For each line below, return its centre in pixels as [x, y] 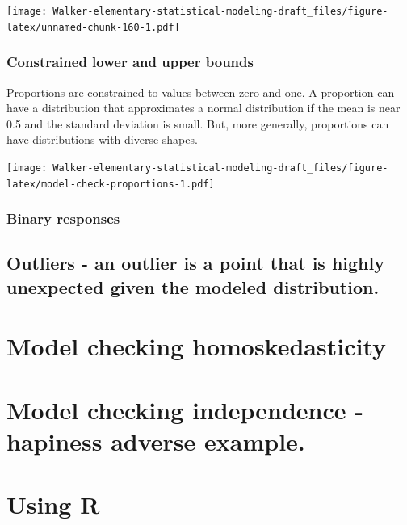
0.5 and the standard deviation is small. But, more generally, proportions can [198, 123]
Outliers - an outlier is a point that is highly [195, 263]
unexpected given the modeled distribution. [193, 286]
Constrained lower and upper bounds [130, 62]
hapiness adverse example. [156, 441]
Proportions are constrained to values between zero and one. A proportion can [201, 92]
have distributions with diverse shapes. [102, 139]
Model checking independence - [185, 409]
